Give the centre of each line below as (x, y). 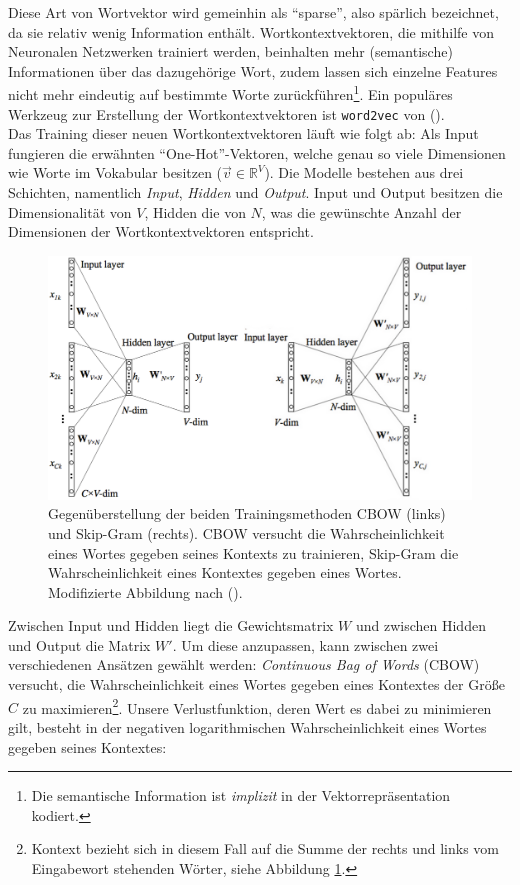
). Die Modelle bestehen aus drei (364, 172)
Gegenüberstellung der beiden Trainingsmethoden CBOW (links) (247, 513)
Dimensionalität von (70, 211)
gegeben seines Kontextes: (87, 746)
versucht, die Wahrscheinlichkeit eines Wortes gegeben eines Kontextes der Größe (256, 684)
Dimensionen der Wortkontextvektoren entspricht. (161, 231)
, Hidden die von (195, 211)
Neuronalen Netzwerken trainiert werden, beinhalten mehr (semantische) (230, 51)
